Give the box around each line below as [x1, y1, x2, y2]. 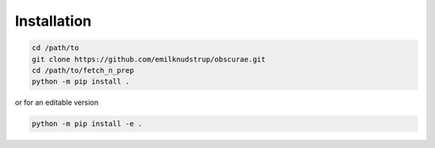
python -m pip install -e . [31, 119, 143, 129]
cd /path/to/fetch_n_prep [31, 65, 135, 75]
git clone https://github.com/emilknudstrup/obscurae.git [31, 55, 266, 64]
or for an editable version [14, 97, 99, 108]
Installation [14, 12, 92, 30]
